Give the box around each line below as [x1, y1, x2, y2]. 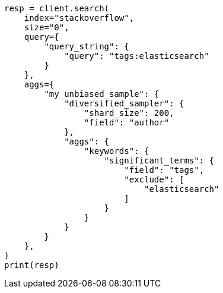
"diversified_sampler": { [64, 99, 184, 108]
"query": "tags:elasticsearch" [64, 51, 209, 61]
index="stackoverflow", [24, 13, 135, 23]
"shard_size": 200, [84, 108, 174, 118]
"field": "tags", [124, 165, 205, 175]
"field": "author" [84, 118, 170, 127]
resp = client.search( [4, 4, 110, 13]
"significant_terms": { [104, 156, 215, 165]
